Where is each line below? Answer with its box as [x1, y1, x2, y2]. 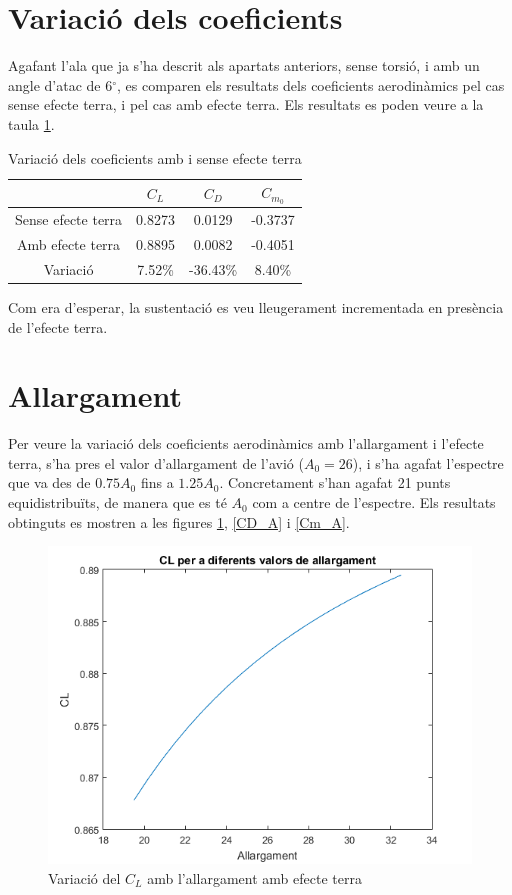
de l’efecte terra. [8, 316, 108, 337]
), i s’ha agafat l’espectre [352, 452, 504, 473]
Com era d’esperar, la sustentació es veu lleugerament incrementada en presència [8, 296, 504, 317]
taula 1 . [8, 113, 55, 134]
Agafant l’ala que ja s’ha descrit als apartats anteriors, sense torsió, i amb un [8, 55, 480, 76]
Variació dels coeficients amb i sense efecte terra [8, 147, 302, 168]
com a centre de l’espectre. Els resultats [252, 492, 496, 513]
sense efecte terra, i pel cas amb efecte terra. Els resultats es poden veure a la [8, 94, 484, 115]
